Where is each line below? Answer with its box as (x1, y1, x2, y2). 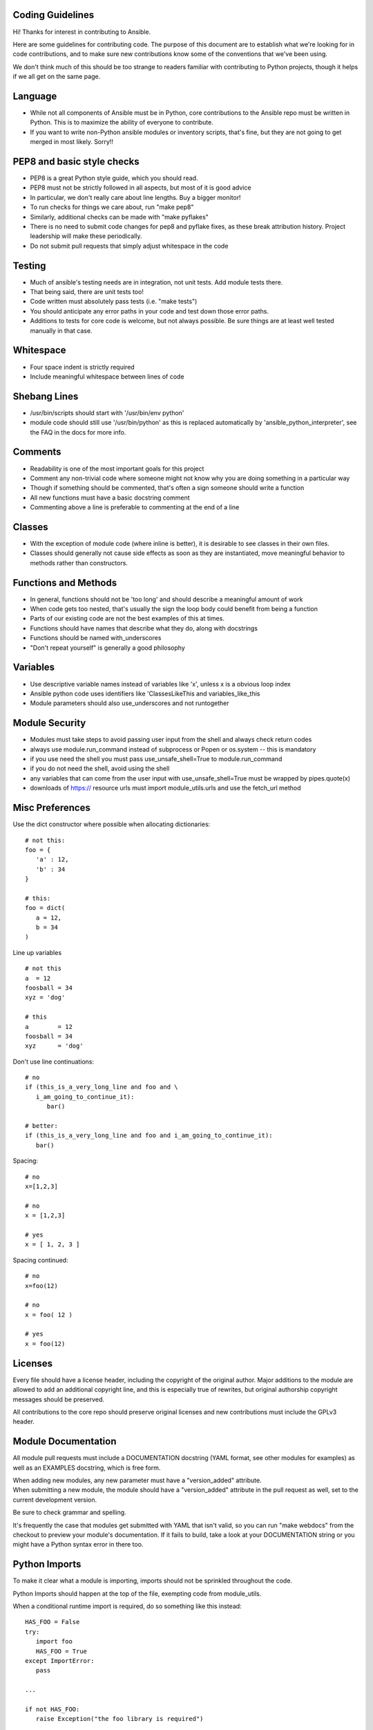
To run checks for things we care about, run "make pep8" (30, 203, 194, 211)
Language (12, 90, 57, 102)
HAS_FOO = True (35, 1647, 88, 1655)
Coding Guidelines (12, 9, 95, 21)
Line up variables (12, 948, 62, 956)
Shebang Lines (12, 390, 79, 402)
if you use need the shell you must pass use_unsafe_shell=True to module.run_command (30, 755, 283, 763)
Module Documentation (12, 1436, 117, 1448)
